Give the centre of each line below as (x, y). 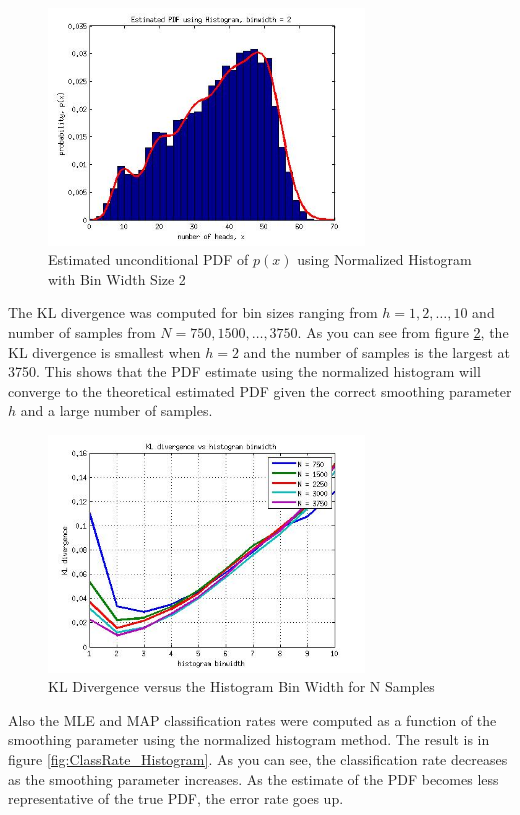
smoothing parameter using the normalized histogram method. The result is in (249, 739)
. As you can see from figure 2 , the (403, 331)
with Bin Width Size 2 (117, 278)
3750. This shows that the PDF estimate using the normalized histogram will (244, 371)
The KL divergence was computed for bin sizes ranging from (193, 312)
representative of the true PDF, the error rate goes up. (176, 798)
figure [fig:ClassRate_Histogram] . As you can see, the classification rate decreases (258, 758)
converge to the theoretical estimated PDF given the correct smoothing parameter (260, 390)
